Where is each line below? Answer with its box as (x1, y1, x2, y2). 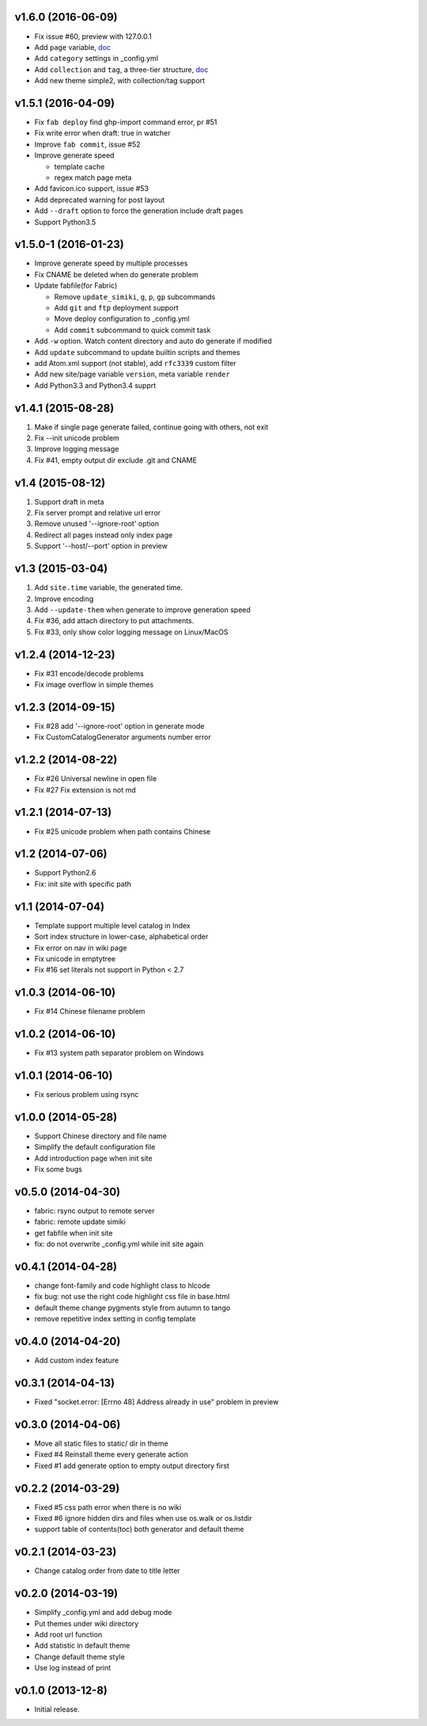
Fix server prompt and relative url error (34, 508, 161, 518)
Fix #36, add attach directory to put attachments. (34, 616, 195, 626)
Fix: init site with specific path (34, 879, 132, 889)
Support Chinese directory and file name (34, 1131, 168, 1141)
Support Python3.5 (34, 217, 96, 227)
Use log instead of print (34, 1663, 111, 1673)
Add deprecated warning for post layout (34, 195, 165, 204)
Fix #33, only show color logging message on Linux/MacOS (34, 627, 229, 637)
